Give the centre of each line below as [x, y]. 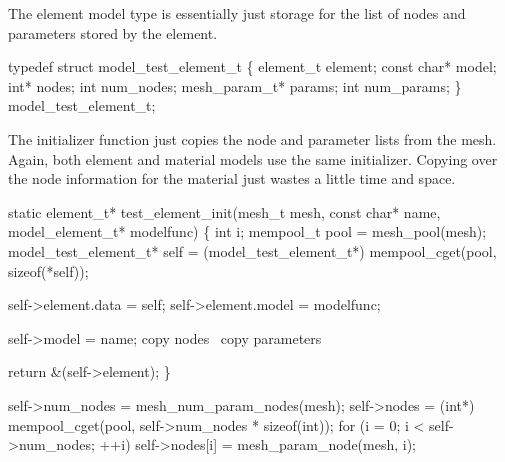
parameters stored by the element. [113, 32]
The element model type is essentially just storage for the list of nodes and [237, 13]
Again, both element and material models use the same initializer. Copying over [253, 158]
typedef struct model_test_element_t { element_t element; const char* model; [252, 66]
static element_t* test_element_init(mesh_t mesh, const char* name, [224, 211]
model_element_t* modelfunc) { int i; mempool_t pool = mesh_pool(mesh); [247, 231]
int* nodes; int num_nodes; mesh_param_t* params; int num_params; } [235, 85]
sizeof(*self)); [48, 270]
